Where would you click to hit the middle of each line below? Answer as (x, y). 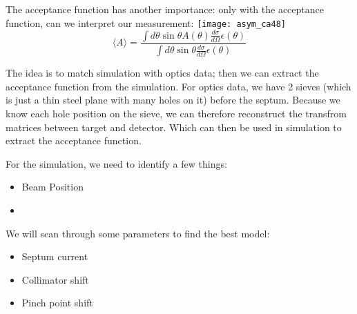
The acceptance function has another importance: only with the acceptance (165, 9)
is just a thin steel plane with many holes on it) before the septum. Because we (173, 100)
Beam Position (52, 187)
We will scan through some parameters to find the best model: (138, 233)
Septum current (55, 256)
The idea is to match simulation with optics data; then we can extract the (162, 73)
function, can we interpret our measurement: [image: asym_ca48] (146, 22)
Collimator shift (55, 279)
